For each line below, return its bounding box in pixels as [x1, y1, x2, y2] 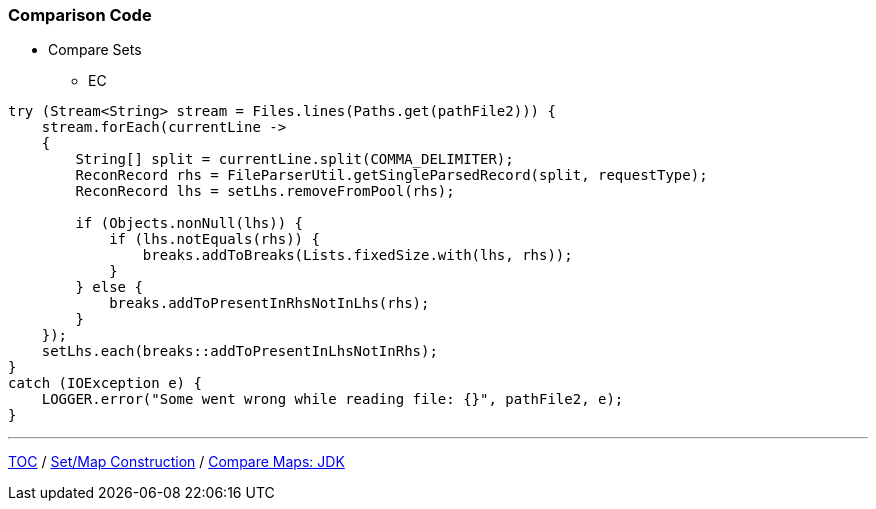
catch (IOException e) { [8, 375, 202, 392]
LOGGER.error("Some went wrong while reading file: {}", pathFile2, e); [41, 391, 624, 408]
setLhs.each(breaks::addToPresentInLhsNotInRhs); [41, 343, 438, 360]
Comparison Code [8, 5, 152, 25]
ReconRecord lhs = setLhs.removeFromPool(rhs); [75, 183, 455, 200]
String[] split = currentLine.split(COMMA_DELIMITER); [75, 151, 514, 168]
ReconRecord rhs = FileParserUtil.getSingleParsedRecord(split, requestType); [75, 167, 708, 184]
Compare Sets [48, 41, 142, 59]
